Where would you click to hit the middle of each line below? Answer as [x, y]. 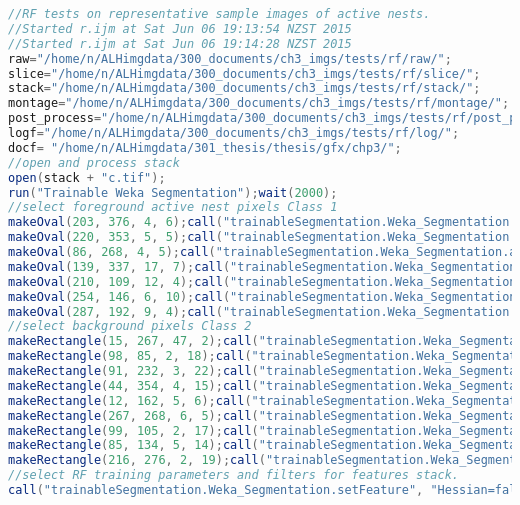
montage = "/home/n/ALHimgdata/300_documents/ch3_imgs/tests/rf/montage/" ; [259, 103]
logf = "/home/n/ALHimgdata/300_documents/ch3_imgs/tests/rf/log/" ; [234, 133]
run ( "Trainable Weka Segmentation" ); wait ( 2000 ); [173, 192]
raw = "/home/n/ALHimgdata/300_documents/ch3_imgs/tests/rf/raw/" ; [230, 58]
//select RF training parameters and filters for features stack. [234, 475]
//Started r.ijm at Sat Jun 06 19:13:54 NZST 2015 [180, 28]
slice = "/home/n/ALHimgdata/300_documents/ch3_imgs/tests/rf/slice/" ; [244, 73]
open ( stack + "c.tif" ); [87, 177]
